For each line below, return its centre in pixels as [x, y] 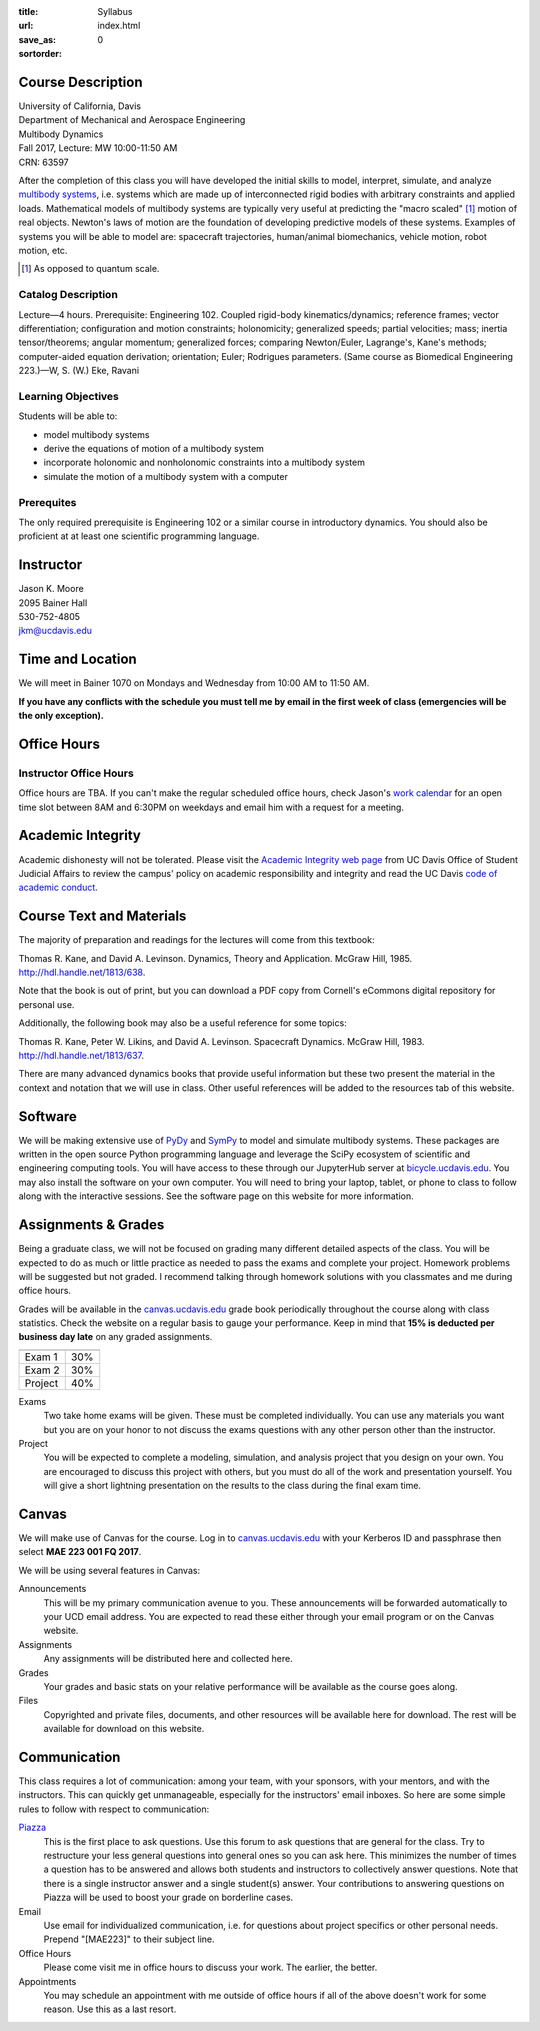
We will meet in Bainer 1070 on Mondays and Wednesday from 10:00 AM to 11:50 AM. [194, 683]
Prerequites [47, 502]
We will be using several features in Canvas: [109, 1570]
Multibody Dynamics [61, 134]
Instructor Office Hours [76, 773]
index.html [119, 26]
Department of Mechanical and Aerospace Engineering [132, 120]
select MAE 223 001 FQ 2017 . [80, 1552]
